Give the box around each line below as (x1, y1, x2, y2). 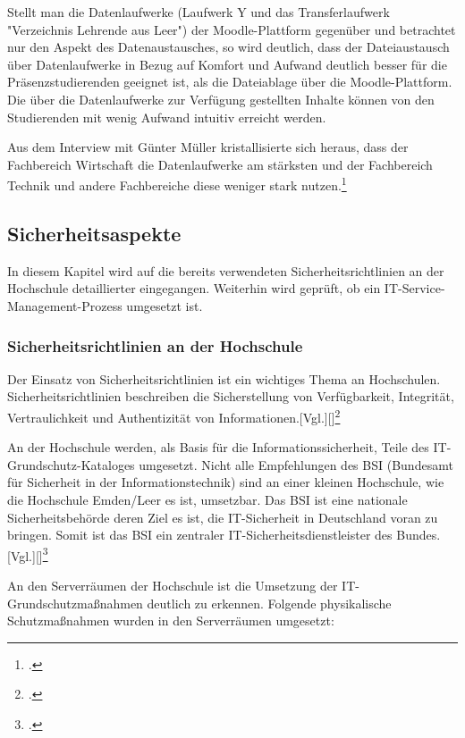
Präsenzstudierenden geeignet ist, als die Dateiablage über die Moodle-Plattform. (7, 72, 452, 91)
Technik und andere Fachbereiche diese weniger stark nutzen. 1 (7, 173, 347, 194)
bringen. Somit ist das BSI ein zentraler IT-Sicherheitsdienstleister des (7, 525, 393, 544)
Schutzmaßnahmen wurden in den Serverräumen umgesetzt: (7, 611, 334, 630)
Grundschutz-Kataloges (7, 455, 135, 474)
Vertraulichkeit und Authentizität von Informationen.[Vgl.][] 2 (7, 405, 341, 426)
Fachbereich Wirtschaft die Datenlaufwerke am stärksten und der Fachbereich (7, 155, 433, 173)
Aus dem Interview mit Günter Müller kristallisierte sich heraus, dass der (7, 138, 409, 156)
